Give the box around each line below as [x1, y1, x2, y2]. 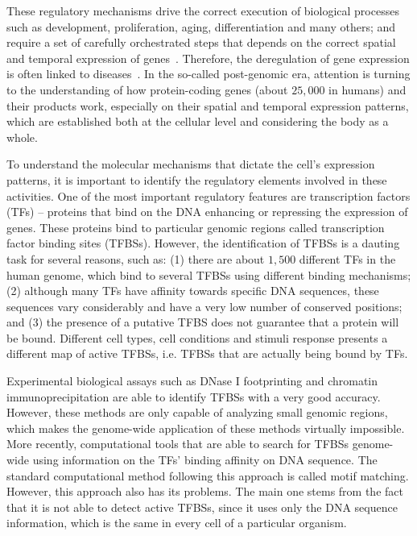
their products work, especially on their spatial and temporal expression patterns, [6, 97, 409, 114]
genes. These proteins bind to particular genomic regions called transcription [6, 218, 385, 235]
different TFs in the [299, 250, 396, 267]
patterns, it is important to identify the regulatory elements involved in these [6, 171, 387, 188]
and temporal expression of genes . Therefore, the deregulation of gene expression [6, 49, 410, 66]
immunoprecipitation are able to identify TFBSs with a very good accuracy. [6, 388, 381, 405]
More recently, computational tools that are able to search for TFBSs [6, 435, 349, 452]
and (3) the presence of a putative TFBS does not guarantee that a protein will [6, 314, 399, 330]
